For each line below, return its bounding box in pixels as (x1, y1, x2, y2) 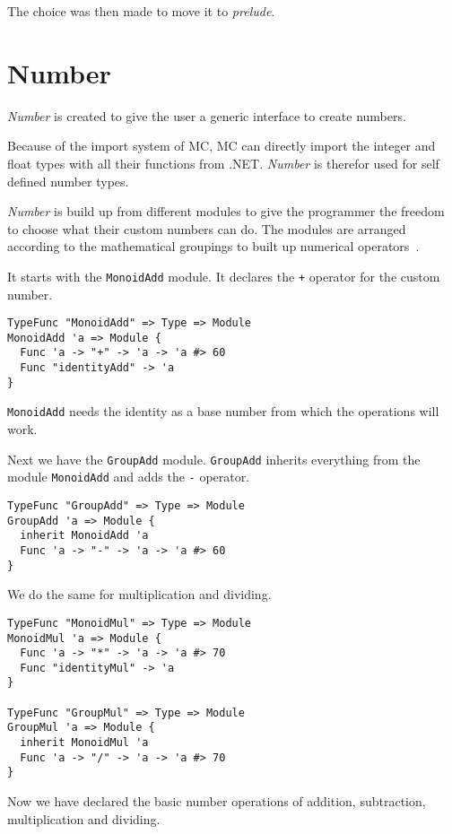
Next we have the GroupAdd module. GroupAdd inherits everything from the (7, 449, 421, 468)
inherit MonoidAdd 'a (20, 529, 149, 543)
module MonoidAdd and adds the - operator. (7, 467, 250, 486)
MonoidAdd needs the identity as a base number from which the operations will (7, 402, 439, 421)
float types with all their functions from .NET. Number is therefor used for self (7, 153, 439, 172)
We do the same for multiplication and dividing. (7, 585, 272, 604)
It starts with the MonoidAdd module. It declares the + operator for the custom (7, 266, 440, 285)
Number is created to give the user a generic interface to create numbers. (7, 106, 406, 125)
